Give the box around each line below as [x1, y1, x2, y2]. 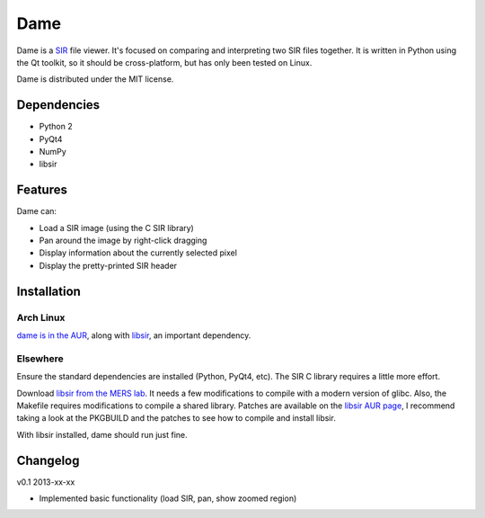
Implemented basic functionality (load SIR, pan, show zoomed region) [39, 493, 297, 504]
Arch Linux [16, 311, 66, 324]
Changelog [16, 452, 80, 468]
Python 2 [39, 121, 74, 132]
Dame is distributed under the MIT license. [16, 74, 174, 85]
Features [16, 183, 67, 198]
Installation [16, 283, 81, 299]
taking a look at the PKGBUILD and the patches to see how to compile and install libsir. [16, 413, 336, 424]
